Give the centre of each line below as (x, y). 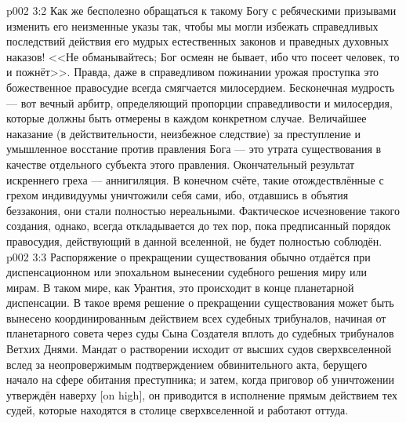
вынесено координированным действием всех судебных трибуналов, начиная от (196, 317)
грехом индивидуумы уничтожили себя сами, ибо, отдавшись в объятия (178, 195)
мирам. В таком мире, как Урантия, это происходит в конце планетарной (180, 287)
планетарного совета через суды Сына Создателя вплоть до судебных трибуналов (200, 333)
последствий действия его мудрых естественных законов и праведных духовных (198, 41)
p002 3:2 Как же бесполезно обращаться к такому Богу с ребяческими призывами (201, 10)
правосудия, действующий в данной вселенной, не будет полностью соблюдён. (194, 241)
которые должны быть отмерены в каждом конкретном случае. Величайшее (187, 118)
